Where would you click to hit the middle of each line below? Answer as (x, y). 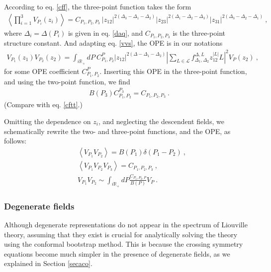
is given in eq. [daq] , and (105, 33)
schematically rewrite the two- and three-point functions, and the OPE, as (117, 131)
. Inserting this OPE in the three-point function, (173, 71)
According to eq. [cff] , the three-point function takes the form (98, 6)
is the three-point (199, 33)
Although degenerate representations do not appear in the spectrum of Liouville (126, 224)
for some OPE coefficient (42, 71)
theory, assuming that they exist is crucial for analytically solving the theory (121, 234)
